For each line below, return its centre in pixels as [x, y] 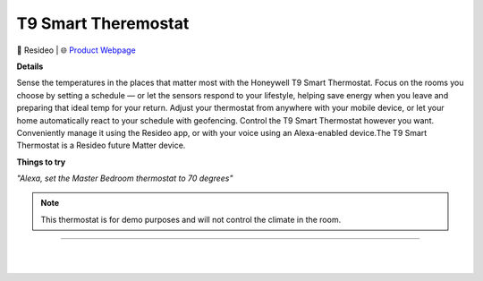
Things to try [41, 162]
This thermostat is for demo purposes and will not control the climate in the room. [191, 219]
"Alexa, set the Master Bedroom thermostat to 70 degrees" [125, 178]
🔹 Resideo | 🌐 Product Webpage [76, 50]
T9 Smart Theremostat [103, 23]
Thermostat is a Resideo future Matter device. [101, 145]
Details [30, 66]
